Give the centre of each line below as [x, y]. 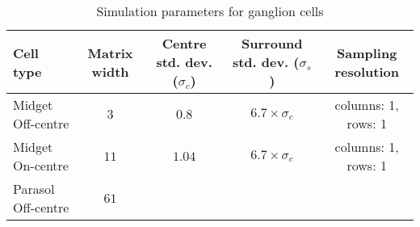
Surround [272, 43]
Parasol [34, 189]
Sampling [367, 53]
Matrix [110, 53]
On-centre [41, 165]
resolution [367, 71]
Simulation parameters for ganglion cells [210, 11]
